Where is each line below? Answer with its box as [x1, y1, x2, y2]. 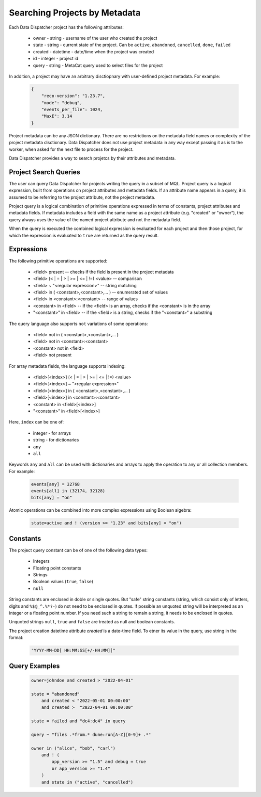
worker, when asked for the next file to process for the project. [9, 146, 134, 152]
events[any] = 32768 [31, 481, 80, 487]
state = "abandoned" [31, 691, 80, 697]
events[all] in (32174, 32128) [31, 488, 106, 494]
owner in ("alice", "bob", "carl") [31, 745, 116, 751]
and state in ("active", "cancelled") [41, 779, 133, 785]
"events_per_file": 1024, [41, 107, 103, 113]
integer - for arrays [33, 430, 71, 436]
